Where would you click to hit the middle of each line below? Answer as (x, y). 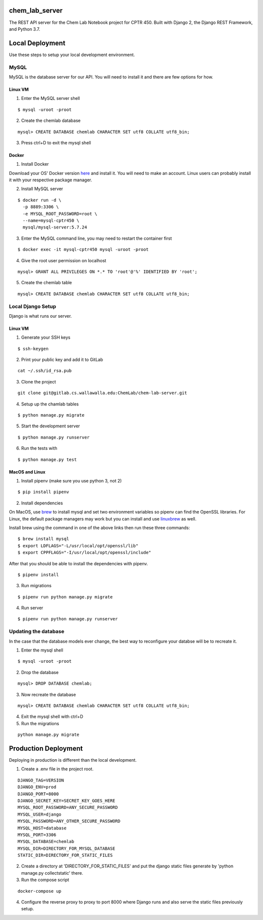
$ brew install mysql (43, 539)
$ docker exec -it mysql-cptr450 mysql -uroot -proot (83, 249)
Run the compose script (45, 880)
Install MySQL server (42, 189)
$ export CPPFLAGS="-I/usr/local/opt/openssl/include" (85, 553)
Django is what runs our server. (40, 316)
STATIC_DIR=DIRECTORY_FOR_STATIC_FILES (65, 855)
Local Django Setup (32, 306)
